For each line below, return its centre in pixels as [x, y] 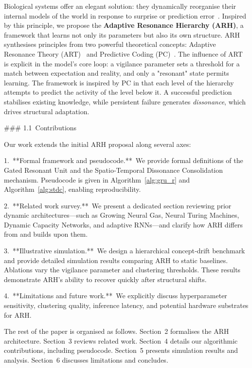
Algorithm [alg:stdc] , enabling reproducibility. [72, 189]
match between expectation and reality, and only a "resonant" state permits [117, 73]
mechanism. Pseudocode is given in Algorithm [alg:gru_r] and [97, 179]
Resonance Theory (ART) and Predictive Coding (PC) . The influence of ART [123, 53]
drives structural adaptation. [47, 111]
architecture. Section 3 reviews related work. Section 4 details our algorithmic [121, 340]
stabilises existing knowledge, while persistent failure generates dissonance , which [125, 101]
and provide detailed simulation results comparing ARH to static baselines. [116, 260]
